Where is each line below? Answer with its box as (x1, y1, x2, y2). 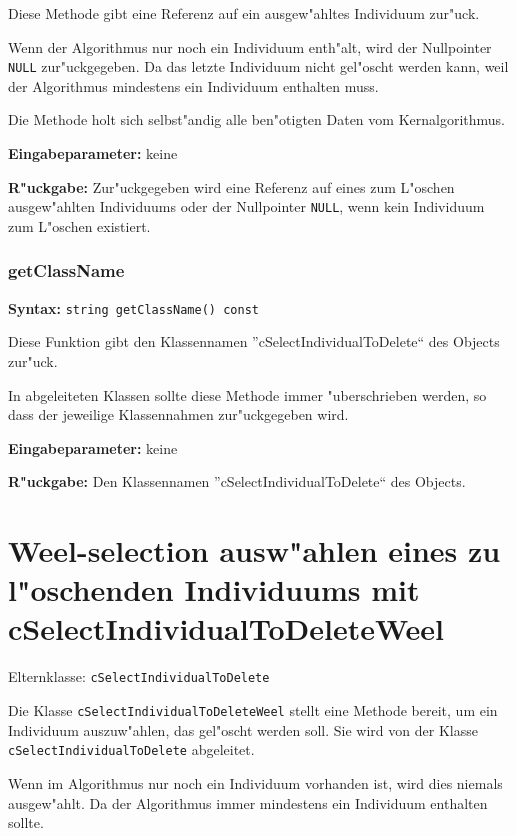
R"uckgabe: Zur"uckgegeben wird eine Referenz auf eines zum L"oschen (8, 176, 455, 197)
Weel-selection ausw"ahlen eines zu (8, 530, 501, 571)
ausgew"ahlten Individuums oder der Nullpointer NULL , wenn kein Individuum (8, 196, 485, 217)
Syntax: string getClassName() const (8, 297, 259, 318)
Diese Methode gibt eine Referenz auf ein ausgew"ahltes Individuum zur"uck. (8, 3, 480, 23)
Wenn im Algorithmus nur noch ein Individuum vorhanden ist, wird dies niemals (8, 772, 503, 793)
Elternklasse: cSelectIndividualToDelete (8, 666, 270, 687)
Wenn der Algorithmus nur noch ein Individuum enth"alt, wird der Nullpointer (8, 36, 492, 57)
